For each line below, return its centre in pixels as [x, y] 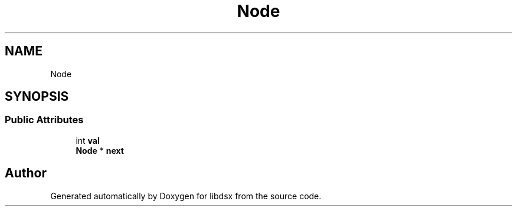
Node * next [100, 150]
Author [26, 173]
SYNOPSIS [37, 97]
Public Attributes [44, 120]
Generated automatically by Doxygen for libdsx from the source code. [186, 196]
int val [88, 140]
